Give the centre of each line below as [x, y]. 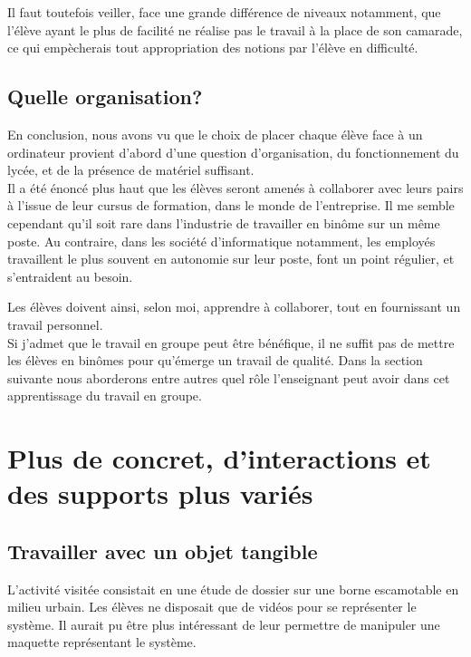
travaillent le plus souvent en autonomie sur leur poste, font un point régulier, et [231, 259]
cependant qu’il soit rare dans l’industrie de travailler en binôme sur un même [224, 222]
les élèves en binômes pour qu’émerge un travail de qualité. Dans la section [215, 360]
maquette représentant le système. [102, 642]
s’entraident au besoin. [70, 276]
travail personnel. [55, 324]
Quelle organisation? [105, 97]
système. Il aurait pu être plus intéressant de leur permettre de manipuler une [224, 624]
